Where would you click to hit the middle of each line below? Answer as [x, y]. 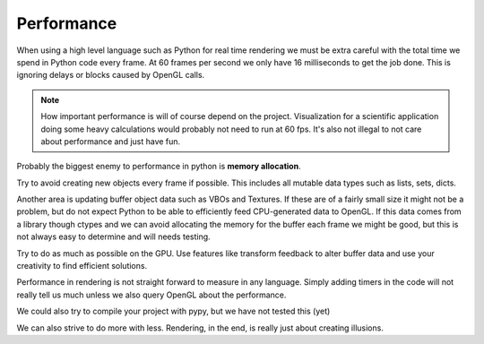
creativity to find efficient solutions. [82, 266]
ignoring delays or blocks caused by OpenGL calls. [111, 75]
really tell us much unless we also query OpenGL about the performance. [151, 295]
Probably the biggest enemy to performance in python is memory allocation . [159, 167]
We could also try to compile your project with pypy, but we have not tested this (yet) [173, 311]
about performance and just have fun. [111, 141]
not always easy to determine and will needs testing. [113, 236]
